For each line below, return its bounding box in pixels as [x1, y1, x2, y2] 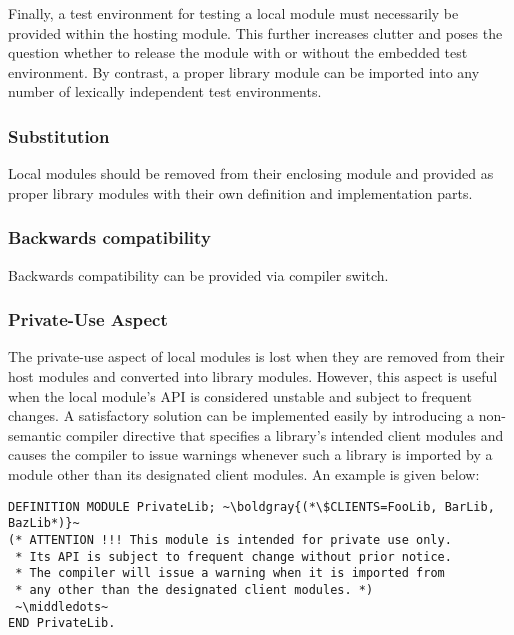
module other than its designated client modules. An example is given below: [8, 463, 480, 484]
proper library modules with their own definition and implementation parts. [8, 182, 473, 203]
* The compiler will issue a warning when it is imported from [15, 566, 445, 581]
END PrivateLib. [8, 616, 116, 631]
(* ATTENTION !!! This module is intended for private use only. [8, 532, 452, 547]
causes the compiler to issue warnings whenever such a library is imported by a [8, 444, 493, 465]
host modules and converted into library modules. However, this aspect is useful [8, 366, 498, 386]
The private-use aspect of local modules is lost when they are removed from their [8, 346, 505, 367]
